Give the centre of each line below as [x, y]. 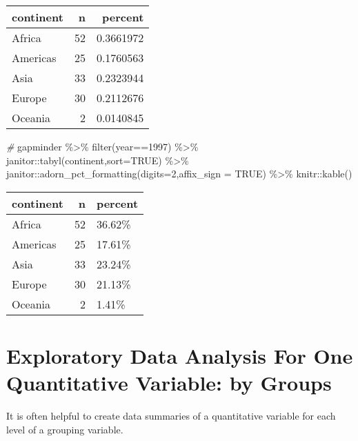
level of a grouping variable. [65, 429]
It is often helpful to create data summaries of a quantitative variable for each [171, 416]
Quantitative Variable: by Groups [169, 383]
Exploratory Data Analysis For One [180, 355]
